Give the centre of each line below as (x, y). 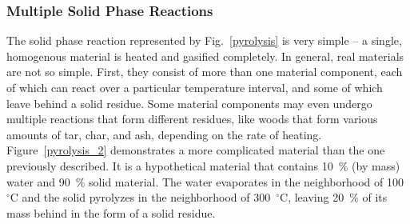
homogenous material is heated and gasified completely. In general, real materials (205, 56)
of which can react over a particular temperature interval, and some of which (195, 87)
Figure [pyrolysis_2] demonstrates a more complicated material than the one (196, 150)
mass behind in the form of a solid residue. (111, 212)
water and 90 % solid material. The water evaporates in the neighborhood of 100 (205, 181)
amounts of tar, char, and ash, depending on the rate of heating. (164, 134)
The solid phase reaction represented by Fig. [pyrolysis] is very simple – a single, (204, 40)
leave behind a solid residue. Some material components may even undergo (189, 103)
